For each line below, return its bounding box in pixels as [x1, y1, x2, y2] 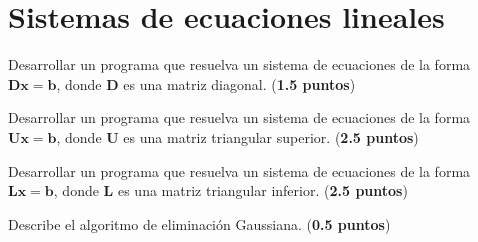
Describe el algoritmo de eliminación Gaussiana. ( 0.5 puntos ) [8, 213, 391, 234]
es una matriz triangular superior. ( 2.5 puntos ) [123, 126, 419, 147]
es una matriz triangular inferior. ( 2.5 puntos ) [117, 180, 408, 201]
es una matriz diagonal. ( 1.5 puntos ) [123, 73, 356, 94]
